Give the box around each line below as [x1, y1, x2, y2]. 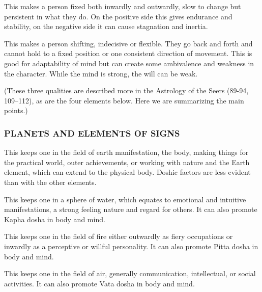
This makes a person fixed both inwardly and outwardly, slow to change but [4, 1, 241, 11]
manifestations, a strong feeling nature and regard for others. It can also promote [4, 204, 257, 215]
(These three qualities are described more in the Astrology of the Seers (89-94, [4, 85, 249, 96]
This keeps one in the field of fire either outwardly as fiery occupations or [4, 231, 233, 242]
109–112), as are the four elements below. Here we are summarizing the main [4, 95, 244, 105]
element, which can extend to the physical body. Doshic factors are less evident [4, 167, 251, 177]
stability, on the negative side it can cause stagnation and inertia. [4, 21, 208, 32]
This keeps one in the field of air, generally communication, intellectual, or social [4, 268, 256, 279]
